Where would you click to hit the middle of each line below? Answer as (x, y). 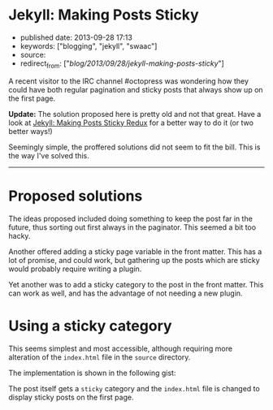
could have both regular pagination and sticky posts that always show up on (136, 89)
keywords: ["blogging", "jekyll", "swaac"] (89, 45)
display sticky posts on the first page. (71, 397)
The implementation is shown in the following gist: (92, 373)
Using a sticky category (90, 326)
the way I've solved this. (49, 155)
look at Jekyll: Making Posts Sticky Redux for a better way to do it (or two (131, 123)
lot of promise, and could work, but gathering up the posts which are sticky (134, 260)
